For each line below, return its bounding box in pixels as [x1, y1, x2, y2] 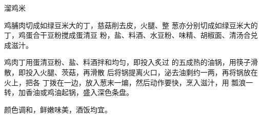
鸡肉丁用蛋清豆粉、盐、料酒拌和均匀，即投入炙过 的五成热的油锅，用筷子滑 [4, 57, 258, 67]
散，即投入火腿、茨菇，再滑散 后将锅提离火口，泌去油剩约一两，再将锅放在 [4, 66, 258, 77]
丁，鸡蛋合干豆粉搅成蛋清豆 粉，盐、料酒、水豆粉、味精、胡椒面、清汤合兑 [4, 30, 258, 40]
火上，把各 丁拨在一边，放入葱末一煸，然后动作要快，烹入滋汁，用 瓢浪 [4, 77, 246, 87]
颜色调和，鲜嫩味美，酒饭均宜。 [4, 104, 112, 114]
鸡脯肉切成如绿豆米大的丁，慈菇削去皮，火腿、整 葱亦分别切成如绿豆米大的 [4, 19, 258, 30]
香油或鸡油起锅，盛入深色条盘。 [25, 87, 133, 98]
